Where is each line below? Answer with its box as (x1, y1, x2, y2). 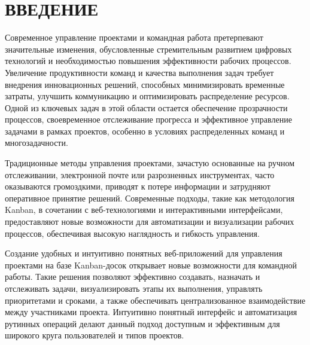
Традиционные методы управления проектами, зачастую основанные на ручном (5, 157, 295, 169)
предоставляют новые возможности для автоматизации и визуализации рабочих (5, 215, 294, 228)
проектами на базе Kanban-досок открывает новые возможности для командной (5, 258, 297, 271)
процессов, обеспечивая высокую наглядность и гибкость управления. (5, 227, 260, 239)
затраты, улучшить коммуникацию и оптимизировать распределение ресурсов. (5, 90, 290, 102)
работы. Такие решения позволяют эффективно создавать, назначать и (5, 270, 260, 283)
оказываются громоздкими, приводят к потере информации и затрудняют (5, 180, 271, 193)
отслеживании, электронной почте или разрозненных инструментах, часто (5, 168, 275, 181)
